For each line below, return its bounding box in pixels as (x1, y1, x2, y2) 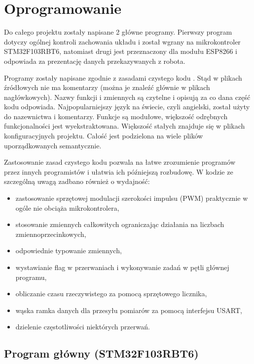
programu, (15, 272, 47, 282)
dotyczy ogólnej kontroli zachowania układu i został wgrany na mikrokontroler (4, 36, 241, 46)
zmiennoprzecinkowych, (15, 228, 86, 239)
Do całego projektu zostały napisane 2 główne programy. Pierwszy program (4, 27, 232, 37)
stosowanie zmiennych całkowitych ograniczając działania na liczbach (15, 219, 224, 229)
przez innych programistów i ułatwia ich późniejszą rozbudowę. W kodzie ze (4, 166, 233, 177)
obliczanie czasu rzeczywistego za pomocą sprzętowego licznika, (15, 288, 207, 299)
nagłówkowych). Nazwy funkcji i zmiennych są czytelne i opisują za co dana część (4, 91, 251, 102)
